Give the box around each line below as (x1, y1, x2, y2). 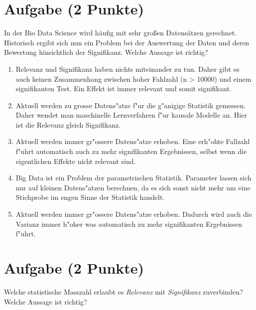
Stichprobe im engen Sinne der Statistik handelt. (15, 192, 165, 202)
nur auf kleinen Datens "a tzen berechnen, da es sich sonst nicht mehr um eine (15, 182, 251, 192)
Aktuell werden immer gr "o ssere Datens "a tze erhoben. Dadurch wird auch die (15, 209, 252, 219)
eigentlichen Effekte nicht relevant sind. (15, 155, 136, 166)
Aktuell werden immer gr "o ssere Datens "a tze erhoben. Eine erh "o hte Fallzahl (15, 136, 250, 147)
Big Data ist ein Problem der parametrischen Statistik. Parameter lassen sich (15, 172, 252, 183)
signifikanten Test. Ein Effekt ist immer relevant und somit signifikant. (15, 83, 232, 94)
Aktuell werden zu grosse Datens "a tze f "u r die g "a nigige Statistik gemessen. (15, 100, 246, 110)
